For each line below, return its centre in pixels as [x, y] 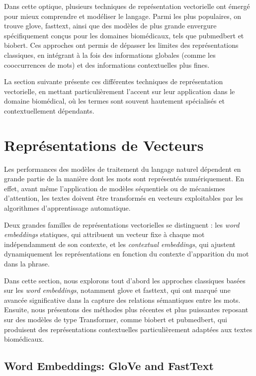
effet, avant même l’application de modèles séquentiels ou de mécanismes [115, 188]
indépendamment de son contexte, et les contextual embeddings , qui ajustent [120, 244]
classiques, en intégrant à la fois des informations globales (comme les [110, 55]
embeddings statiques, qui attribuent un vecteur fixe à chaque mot [104, 234]
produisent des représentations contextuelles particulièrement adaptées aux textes [128, 329]
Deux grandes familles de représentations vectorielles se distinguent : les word [122, 224]
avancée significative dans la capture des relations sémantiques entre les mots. [122, 300]
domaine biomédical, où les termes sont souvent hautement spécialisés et [114, 101]
